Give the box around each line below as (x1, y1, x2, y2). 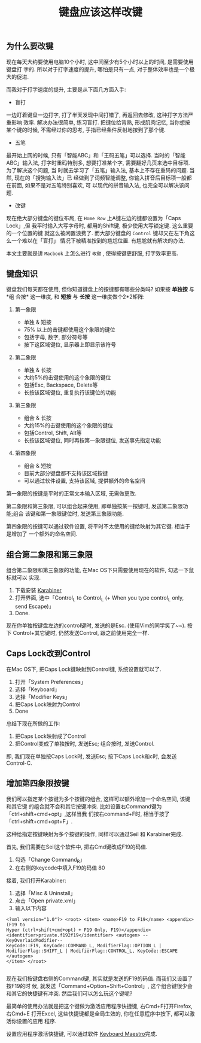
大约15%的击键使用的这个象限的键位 (23, 422, 114, 429)
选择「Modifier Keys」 (14, 693, 71, 700)
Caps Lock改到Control (6, 649, 91, 659)
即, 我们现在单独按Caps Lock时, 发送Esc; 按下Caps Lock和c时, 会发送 (6, 752, 177, 760)
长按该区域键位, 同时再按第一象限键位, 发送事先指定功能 (23, 437, 162, 444)
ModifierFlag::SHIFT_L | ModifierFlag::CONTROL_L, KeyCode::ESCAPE (6, 948, 178, 954)
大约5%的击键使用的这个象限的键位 (23, 374, 111, 381)
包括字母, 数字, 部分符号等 (23, 333, 88, 341)
